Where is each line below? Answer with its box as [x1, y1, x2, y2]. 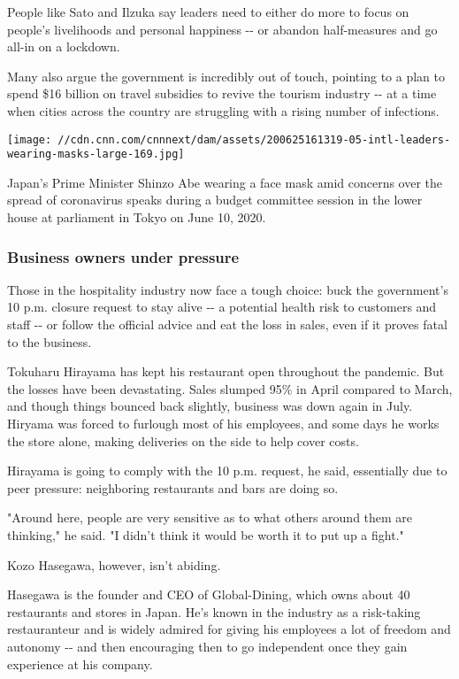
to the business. [7, 332, 92, 351]
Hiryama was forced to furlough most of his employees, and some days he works [7, 414, 440, 433]
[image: [7, 133, 52, 146]
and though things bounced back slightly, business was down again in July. [7, 397, 413, 415]
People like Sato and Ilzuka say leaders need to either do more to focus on [7, 3, 409, 20]
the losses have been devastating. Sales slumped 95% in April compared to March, [7, 379, 453, 397]
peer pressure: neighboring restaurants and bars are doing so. [7, 478, 339, 497]
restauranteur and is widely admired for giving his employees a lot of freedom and [7, 620, 451, 638]
